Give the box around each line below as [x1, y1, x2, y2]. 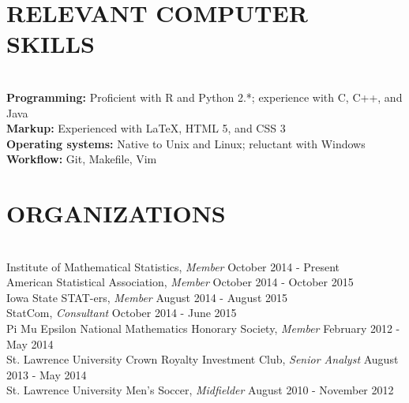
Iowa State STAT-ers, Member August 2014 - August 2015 [6, 289, 287, 305]
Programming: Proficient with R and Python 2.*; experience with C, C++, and [6, 88, 403, 105]
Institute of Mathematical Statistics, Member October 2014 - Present [6, 258, 340, 274]
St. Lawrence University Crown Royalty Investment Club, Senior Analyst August [6, 351, 399, 368]
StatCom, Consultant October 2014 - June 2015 [6, 304, 237, 321]
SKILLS [6, 28, 95, 60]
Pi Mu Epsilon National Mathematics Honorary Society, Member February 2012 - [6, 319, 400, 336]
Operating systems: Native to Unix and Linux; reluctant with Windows [6, 135, 366, 151]
